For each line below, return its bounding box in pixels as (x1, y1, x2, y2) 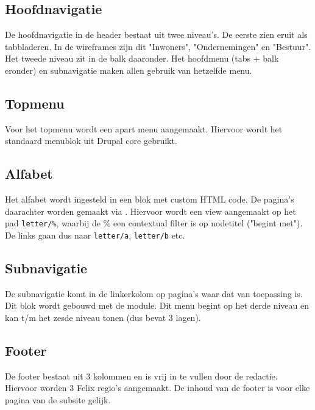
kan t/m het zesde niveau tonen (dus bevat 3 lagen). (5, 311, 201, 324)
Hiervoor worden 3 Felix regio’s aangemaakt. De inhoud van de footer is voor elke (5, 381, 310, 394)
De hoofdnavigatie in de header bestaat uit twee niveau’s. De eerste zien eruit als (5, 28, 308, 41)
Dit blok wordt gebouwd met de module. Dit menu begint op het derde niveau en (5, 299, 310, 312)
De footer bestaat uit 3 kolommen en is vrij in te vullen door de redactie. (5, 369, 278, 382)
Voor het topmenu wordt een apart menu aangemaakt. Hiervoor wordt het (5, 122, 283, 135)
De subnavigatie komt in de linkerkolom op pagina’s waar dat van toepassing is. (5, 287, 303, 300)
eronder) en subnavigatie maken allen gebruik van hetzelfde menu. (5, 63, 252, 76)
